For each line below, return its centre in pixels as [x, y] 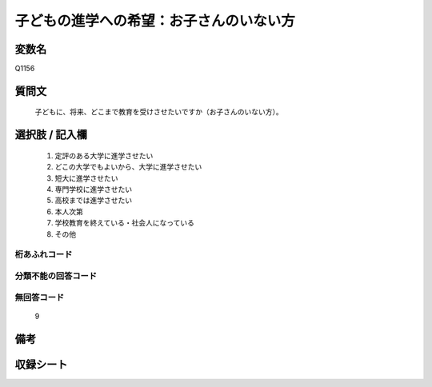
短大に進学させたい [86, 178]
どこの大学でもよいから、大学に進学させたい [128, 167]
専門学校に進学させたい [93, 190]
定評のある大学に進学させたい [104, 155]
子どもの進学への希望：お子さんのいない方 [155, 21]
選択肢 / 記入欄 [51, 135]
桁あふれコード [44, 254]
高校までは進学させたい [93, 201]
